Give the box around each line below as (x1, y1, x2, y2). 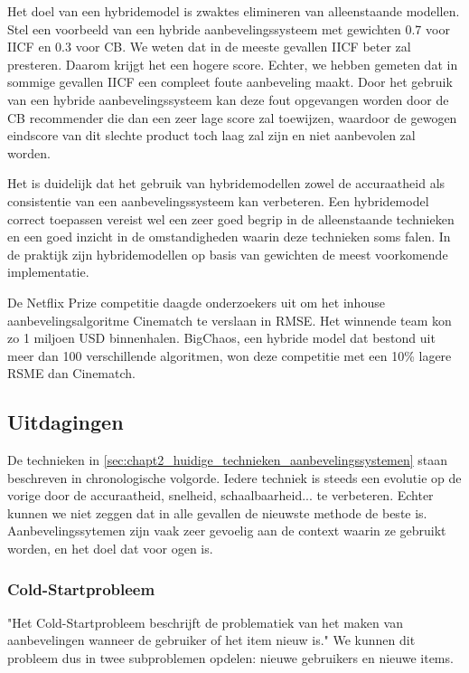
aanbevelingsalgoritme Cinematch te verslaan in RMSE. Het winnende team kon (7, 310, 452, 329)
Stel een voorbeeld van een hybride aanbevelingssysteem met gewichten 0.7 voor (7, 19, 450, 38)
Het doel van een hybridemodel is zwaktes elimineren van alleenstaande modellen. (7, 2, 460, 20)
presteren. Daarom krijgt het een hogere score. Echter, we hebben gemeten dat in (7, 54, 458, 73)
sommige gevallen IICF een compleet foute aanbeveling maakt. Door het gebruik (7, 72, 453, 91)
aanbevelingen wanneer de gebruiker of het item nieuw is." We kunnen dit (7, 630, 416, 649)
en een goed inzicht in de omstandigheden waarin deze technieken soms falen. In (7, 227, 451, 246)
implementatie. (7, 262, 89, 281)
